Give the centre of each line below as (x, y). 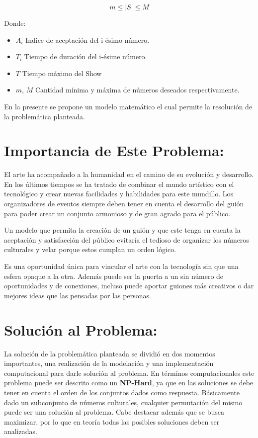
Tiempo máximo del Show (62, 73)
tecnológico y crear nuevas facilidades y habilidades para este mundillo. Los (119, 194)
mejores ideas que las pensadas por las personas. (78, 295)
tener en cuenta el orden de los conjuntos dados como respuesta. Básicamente (122, 392)
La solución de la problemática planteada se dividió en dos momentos (110, 353)
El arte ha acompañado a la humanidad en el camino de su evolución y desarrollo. (129, 174)
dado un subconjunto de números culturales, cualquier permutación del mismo (123, 402)
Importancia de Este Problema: (114, 150)
